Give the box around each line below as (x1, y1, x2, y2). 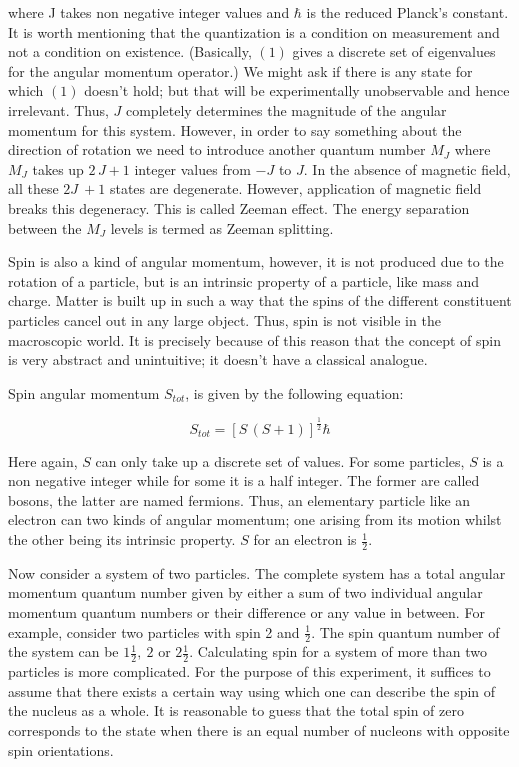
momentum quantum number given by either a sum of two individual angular (8, 582, 483, 603)
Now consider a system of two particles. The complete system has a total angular (8, 562, 506, 583)
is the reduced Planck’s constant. (306, 2, 509, 22)
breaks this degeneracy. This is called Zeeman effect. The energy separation (8, 197, 470, 218)
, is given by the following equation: (185, 382, 404, 403)
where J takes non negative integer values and (8, 2, 290, 22)
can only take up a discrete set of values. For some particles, (95, 450, 465, 471)
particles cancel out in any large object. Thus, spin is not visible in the (8, 309, 441, 330)
